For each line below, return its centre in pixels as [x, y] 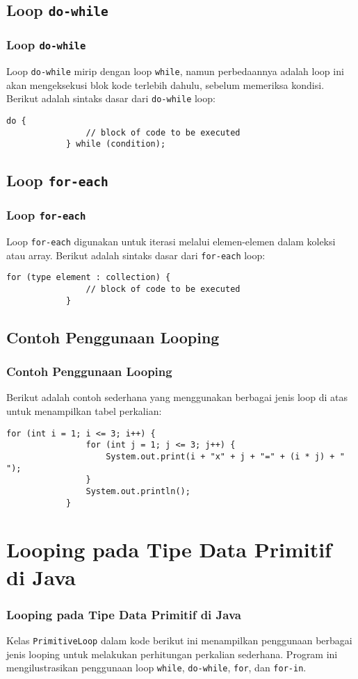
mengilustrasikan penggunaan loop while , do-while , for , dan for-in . [156, 668]
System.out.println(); [138, 491]
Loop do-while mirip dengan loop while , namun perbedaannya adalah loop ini [175, 71]
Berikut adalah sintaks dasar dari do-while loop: [111, 98]
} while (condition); [116, 144]
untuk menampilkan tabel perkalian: [84, 411]
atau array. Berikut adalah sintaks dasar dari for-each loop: [136, 255]
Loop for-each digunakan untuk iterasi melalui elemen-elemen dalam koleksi [171, 242]
